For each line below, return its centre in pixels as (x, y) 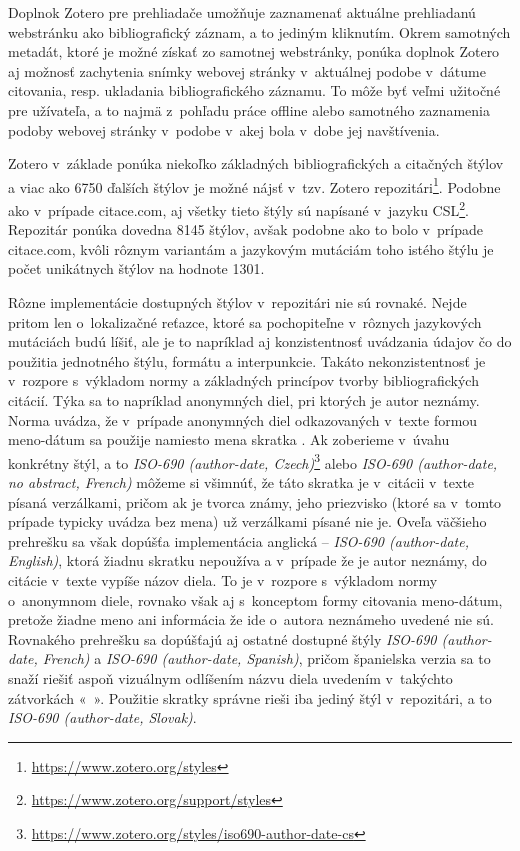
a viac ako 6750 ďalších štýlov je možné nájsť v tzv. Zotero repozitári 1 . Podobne (254, 185)
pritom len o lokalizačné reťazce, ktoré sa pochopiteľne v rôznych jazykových (245, 321)
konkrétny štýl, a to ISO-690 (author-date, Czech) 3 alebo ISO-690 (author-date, (253, 461)
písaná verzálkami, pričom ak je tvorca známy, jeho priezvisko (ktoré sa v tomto (255, 501)
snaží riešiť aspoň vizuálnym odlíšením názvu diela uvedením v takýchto (230, 677)
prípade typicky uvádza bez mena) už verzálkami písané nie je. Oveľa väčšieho (247, 521)
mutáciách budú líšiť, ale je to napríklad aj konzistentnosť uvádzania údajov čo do (260, 341)
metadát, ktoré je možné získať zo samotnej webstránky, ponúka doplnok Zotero (254, 51)
